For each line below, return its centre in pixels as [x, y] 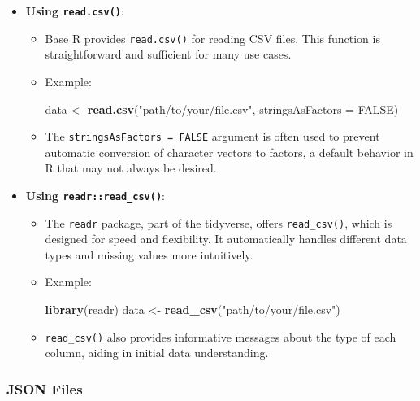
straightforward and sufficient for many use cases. [168, 54]
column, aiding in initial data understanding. [157, 353]
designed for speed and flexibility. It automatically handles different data [226, 239]
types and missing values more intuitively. [149, 254]
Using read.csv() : [75, 11]
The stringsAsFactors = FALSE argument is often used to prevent [212, 136]
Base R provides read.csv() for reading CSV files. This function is [212, 38]
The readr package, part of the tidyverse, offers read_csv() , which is [219, 222]
